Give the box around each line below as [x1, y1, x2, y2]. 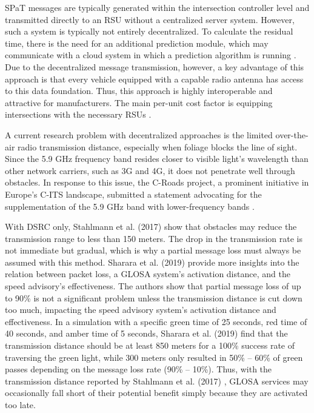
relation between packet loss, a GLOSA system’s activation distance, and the [5, 267, 290, 280]
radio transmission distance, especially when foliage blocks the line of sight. [18, 140, 298, 153]
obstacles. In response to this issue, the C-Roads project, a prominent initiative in [5, 176, 309, 189]
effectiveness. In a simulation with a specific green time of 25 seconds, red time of [5, 315, 307, 327]
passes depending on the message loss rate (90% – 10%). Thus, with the [5, 363, 272, 375]
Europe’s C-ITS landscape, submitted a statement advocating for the [5, 187, 262, 200]
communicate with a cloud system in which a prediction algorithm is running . [5, 49, 296, 61]
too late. [5, 398, 36, 411]
